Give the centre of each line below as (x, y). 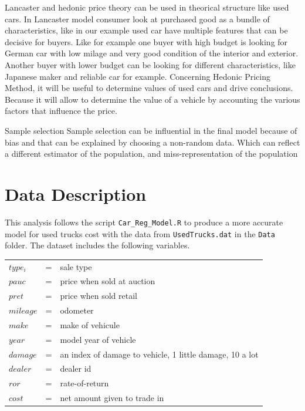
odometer (77, 310)
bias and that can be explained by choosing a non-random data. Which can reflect (152, 142)
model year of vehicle (98, 339)
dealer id (76, 368)
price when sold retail (99, 296)
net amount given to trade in (112, 398)
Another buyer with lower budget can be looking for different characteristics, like (150, 64)
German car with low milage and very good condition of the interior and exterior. (152, 53)
